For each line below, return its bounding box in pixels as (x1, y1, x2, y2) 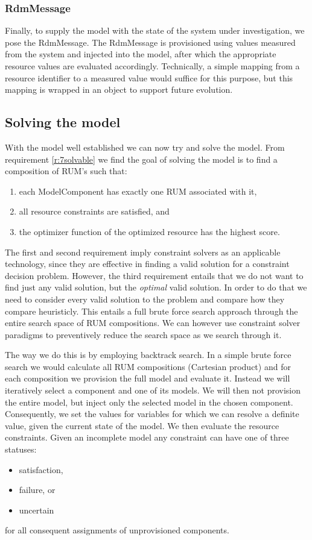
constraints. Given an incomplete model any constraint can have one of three (5, 431, 289, 444)
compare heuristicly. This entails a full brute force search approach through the (5, 304, 298, 317)
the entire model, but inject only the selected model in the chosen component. (5, 395, 293, 408)
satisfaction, (19, 463, 63, 476)
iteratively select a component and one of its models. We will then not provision (5, 384, 301, 397)
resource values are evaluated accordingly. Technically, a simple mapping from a (5, 60, 300, 72)
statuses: (5, 443, 37, 456)
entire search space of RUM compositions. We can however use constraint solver (5, 316, 301, 329)
